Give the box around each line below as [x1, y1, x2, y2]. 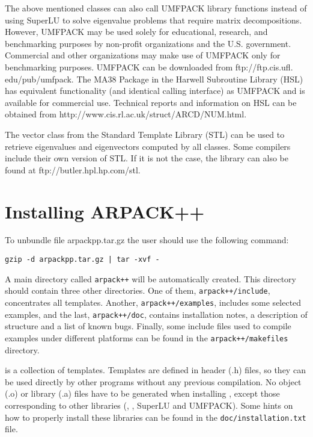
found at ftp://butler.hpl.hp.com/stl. [5, 163, 141, 176]
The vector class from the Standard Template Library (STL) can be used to [5, 128, 285, 140]
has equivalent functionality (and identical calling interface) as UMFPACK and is [5, 84, 305, 97]
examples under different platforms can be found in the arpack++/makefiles [5, 331, 288, 344]
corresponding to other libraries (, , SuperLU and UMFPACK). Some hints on [5, 398, 293, 411]
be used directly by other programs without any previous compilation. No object [5, 375, 302, 388]
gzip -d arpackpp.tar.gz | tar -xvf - [5, 255, 160, 264]
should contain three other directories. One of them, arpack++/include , [5, 284, 270, 297]
